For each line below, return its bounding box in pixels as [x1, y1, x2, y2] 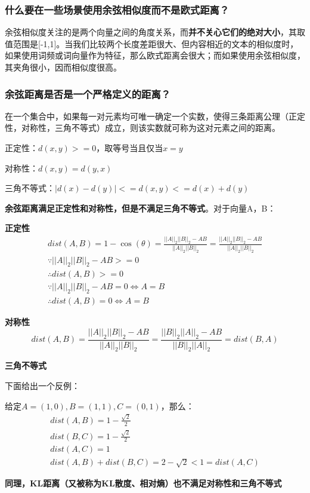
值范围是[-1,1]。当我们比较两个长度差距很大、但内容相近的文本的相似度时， [5, 37, 299, 50]
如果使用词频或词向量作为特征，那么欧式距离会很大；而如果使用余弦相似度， [5, 49, 305, 62]
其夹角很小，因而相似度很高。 [5, 61, 122, 73]
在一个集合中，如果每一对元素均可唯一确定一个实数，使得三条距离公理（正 [5, 109, 297, 122]
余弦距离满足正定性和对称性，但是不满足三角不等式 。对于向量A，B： [5, 201, 276, 214]
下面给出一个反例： [5, 379, 80, 392]
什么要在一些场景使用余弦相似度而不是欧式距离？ [5, 2, 230, 17]
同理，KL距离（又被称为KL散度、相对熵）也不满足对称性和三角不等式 [5, 477, 282, 489]
